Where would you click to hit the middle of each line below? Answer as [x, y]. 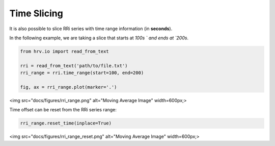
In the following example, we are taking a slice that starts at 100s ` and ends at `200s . [99, 38]
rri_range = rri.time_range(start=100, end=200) [82, 73]
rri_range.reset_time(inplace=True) [66, 123]
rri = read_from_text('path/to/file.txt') [74, 66]
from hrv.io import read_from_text [64, 51]
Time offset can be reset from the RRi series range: [63, 110]
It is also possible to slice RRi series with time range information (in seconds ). [91, 29]
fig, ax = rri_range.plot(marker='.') [68, 87]
